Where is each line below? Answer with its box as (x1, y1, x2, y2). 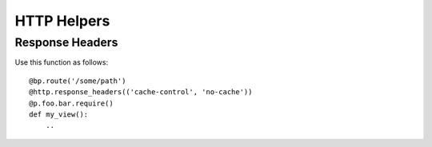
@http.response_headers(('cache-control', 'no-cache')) (29, 88, 253, 97)
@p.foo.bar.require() (29, 98, 114, 108)
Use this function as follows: (14, 58, 108, 67)
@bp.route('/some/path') (29, 76, 126, 85)
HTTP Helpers (14, 12, 110, 30)
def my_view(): (29, 109, 89, 119)
